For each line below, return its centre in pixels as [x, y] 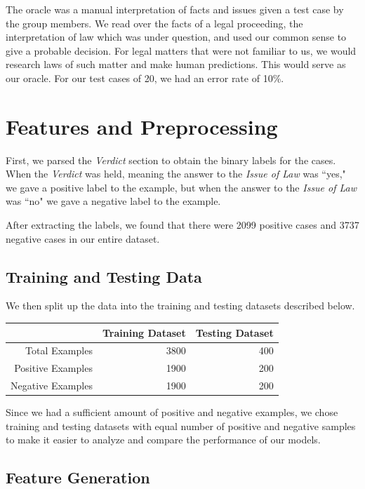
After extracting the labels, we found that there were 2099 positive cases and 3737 [182, 225]
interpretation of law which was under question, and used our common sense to [176, 37]
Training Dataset [144, 332]
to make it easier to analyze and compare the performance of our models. [163, 440]
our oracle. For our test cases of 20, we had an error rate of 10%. [145, 78]
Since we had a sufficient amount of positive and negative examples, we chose [172, 412]
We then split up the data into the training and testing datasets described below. [180, 306]
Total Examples [59, 350]
